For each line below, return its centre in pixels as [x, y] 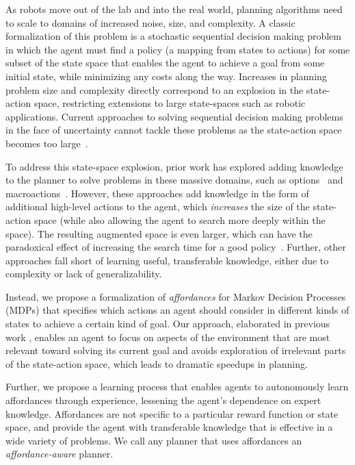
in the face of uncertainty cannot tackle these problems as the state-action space [174, 130]
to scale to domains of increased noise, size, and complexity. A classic [150, 22]
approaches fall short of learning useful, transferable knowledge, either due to [167, 260]
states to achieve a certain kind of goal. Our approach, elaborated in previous [168, 324]
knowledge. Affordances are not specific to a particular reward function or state [172, 413]
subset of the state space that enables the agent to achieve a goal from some [165, 63]
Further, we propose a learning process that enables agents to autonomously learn [177, 387]
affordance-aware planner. [60, 454]
